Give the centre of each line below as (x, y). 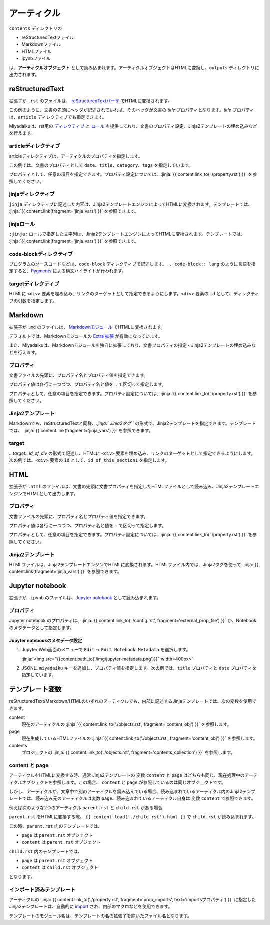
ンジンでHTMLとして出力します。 (44, 493)
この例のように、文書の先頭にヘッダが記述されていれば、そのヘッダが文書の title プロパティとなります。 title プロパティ (132, 110)
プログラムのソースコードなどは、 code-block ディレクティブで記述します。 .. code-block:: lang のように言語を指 (132, 264)
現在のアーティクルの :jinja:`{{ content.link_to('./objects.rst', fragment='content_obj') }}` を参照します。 (127, 724)
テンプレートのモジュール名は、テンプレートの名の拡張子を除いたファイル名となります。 (101, 916)
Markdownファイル (41, 44)
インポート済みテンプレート (42, 889)
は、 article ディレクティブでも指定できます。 (58, 117)
